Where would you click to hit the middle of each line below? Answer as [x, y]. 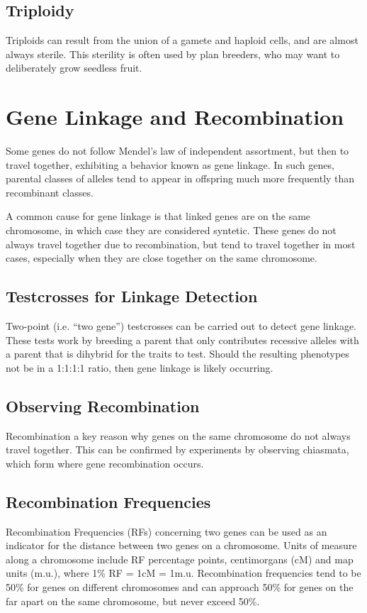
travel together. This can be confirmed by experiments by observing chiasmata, [177, 449]
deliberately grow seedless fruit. [74, 68]
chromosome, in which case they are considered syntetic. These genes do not [171, 230]
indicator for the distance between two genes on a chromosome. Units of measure [181, 545]
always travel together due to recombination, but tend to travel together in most [181, 244]
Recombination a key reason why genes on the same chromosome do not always [178, 435]
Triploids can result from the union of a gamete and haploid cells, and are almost [182, 40]
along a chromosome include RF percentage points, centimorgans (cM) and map [180, 559]
